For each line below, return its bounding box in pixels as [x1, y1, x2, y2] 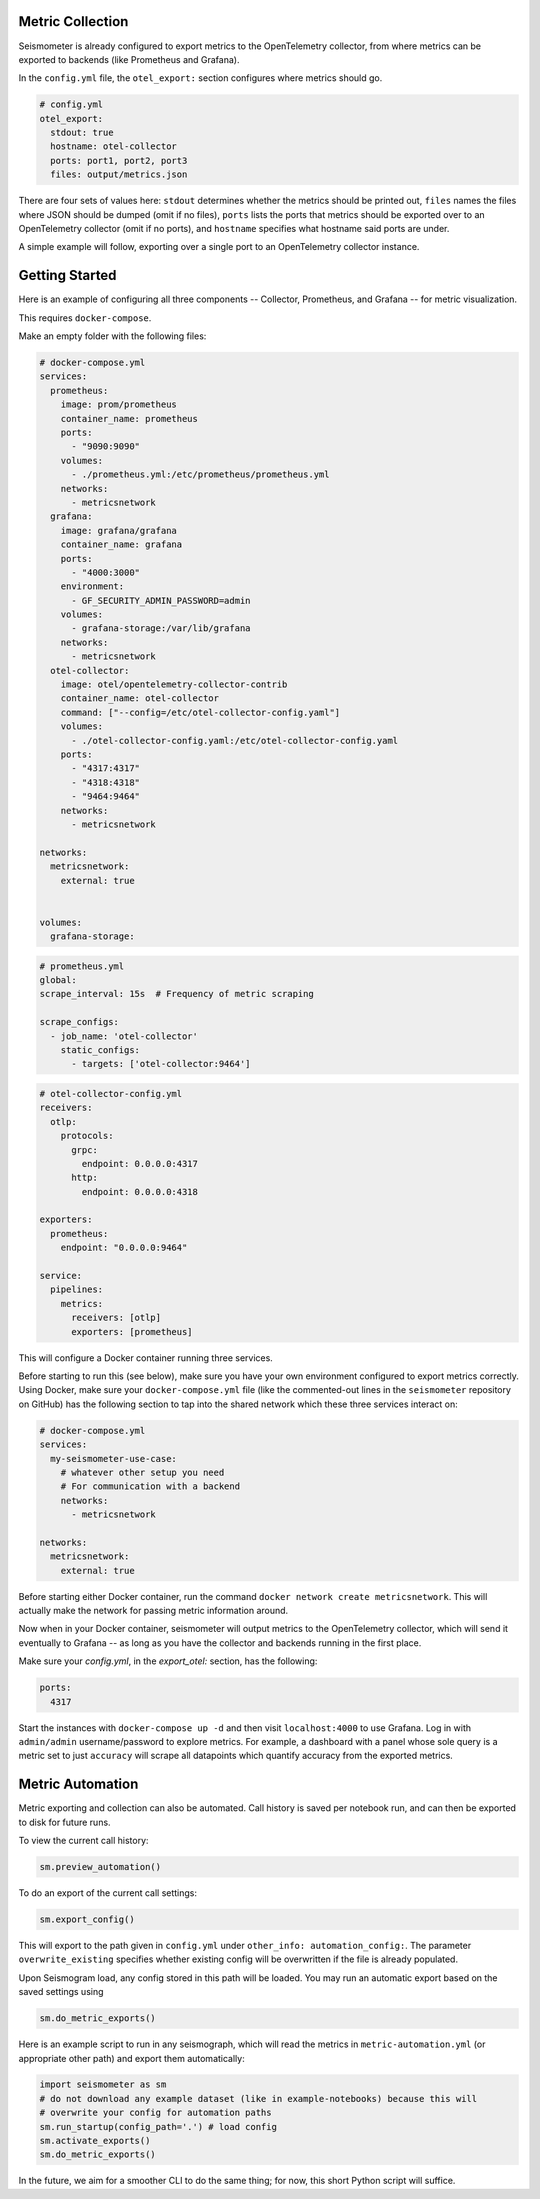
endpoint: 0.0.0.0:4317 [81, 1158, 199, 1169]
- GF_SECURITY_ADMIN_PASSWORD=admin [71, 595, 251, 606]
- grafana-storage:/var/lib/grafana [71, 623, 251, 634]
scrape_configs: [39, 1016, 120, 1028]
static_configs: [60, 1045, 140, 1055]
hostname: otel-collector [50, 141, 177, 152]
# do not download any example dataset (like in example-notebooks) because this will [39, 2093, 478, 2104]
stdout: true [50, 127, 114, 139]
